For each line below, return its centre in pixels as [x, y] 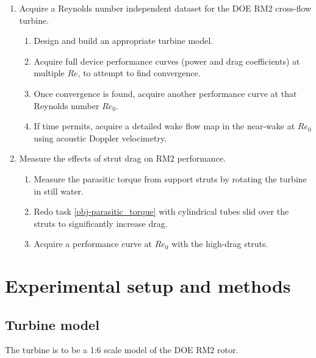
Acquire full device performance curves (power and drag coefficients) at [167, 61]
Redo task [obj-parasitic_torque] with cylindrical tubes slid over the [161, 211]
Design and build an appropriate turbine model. [124, 41]
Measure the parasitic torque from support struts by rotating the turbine [170, 178]
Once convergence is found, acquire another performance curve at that [165, 93]
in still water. [59, 191]
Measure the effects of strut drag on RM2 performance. [122, 158]
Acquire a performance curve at [93, 244]
